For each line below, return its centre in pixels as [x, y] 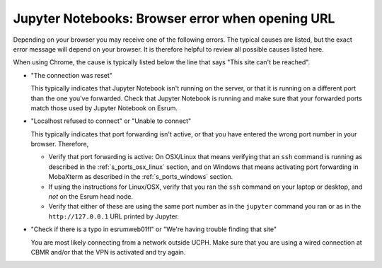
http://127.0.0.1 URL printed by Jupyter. [114, 216]
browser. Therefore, [60, 144]
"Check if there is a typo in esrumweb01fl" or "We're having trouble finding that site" [154, 229]
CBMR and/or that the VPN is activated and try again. [108, 252]
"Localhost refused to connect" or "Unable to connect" [111, 121]
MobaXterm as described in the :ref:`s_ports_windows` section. [141, 177]
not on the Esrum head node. [91, 197]
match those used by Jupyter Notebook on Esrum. [104, 108]
